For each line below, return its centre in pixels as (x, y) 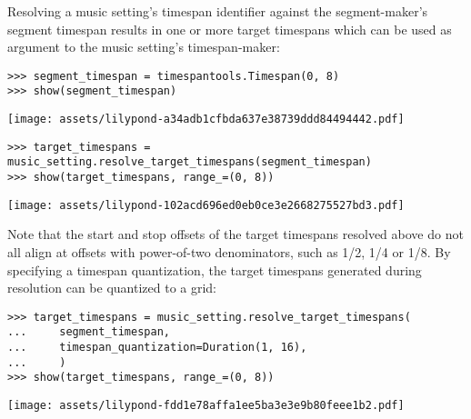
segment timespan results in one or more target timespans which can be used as (230, 29)
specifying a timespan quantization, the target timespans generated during (215, 269)
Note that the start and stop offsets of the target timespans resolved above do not (235, 234)
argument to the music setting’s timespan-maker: (144, 47)
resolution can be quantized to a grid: (112, 288)
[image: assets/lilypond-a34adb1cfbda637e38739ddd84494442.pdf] (206, 120)
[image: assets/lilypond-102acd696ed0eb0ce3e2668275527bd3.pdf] (206, 205)
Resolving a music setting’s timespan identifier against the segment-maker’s (218, 11)
